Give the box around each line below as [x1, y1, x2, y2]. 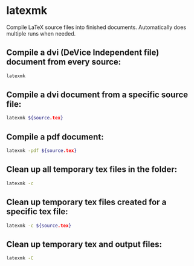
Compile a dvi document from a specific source [6, 90, 189, 100]
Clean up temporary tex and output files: [6, 239, 162, 249]
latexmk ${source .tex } [6, 115, 63, 121]
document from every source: [6, 57, 121, 67]
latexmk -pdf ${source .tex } [6, 148, 77, 154]
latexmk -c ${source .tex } [6, 223, 71, 229]
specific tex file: [6, 206, 68, 217]
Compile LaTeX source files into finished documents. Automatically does [6, 24, 186, 31]
